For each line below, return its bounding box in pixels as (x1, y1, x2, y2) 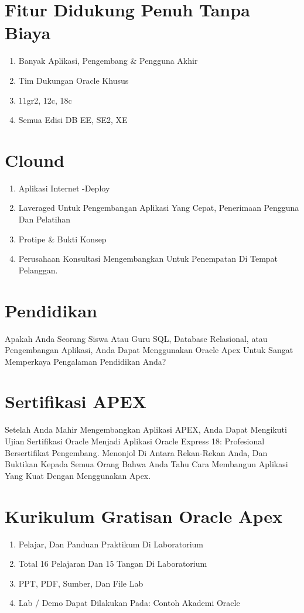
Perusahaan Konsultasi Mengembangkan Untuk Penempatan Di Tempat (18, 252, 278, 265)
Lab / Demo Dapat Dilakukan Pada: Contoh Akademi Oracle (18, 597, 240, 609)
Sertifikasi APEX (5, 389, 147, 413)
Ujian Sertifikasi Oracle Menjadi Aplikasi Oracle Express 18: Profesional (5, 435, 265, 447)
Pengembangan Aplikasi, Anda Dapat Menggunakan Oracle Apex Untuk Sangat (5, 344, 293, 356)
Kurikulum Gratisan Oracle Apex (5, 504, 282, 528)
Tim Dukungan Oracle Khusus (18, 74, 129, 86)
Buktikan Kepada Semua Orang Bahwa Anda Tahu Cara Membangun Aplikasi (5, 458, 288, 470)
